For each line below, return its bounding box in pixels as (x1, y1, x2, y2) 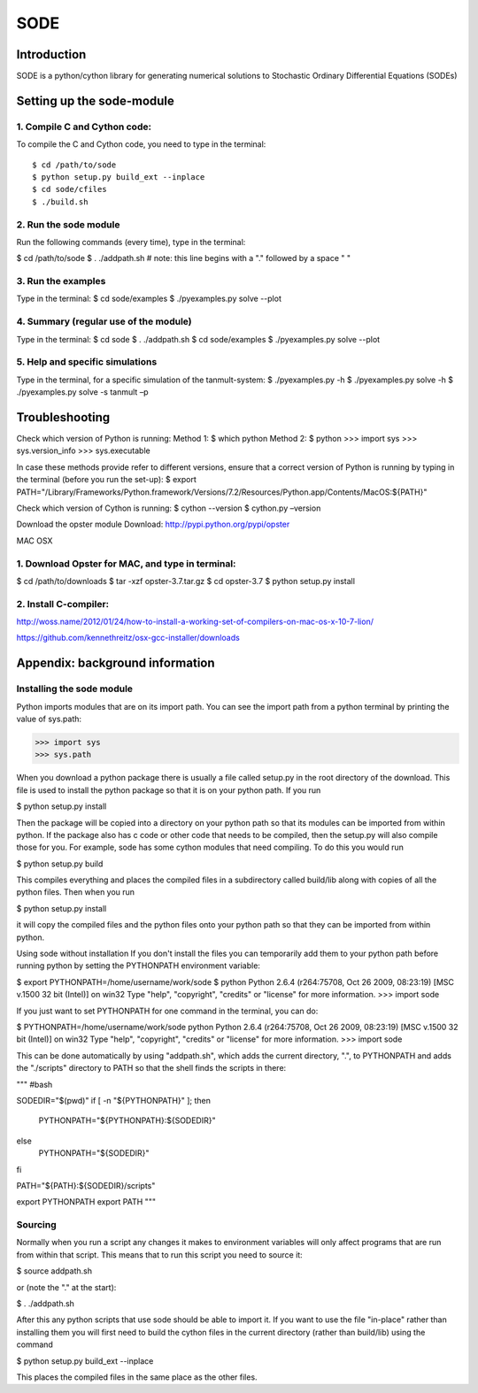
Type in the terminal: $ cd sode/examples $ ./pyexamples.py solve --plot (16, 293, 282, 304)
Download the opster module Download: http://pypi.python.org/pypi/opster (16, 519, 290, 530)
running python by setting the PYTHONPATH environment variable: (16, 960, 261, 971)
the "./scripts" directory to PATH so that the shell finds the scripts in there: (16, 1063, 287, 1074)
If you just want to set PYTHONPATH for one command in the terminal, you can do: (16, 1005, 319, 1016)
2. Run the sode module (16, 218, 120, 230)
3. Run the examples (16, 275, 106, 288)
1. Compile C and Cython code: (16, 120, 152, 133)
